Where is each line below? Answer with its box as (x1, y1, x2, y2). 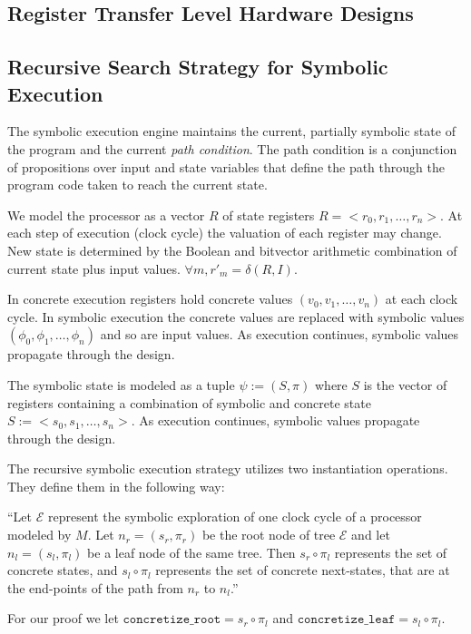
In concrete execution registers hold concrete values (7, 289, 293, 308)
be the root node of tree (201, 525, 336, 544)
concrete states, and (7, 561, 118, 580)
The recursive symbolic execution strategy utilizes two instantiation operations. (7, 459, 448, 478)
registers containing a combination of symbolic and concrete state (7, 393, 371, 412)
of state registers (222, 205, 315, 224)
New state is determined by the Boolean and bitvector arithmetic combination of (7, 240, 457, 259)
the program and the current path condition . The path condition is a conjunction (7, 139, 457, 158)
